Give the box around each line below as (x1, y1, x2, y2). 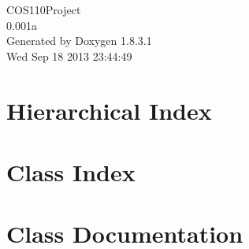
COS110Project (6, 2, 81, 17)
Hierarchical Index (6, 94, 212, 126)
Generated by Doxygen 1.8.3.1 (6, 32, 152, 49)
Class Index (6, 155, 136, 188)
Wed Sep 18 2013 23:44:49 (6, 47, 132, 64)
